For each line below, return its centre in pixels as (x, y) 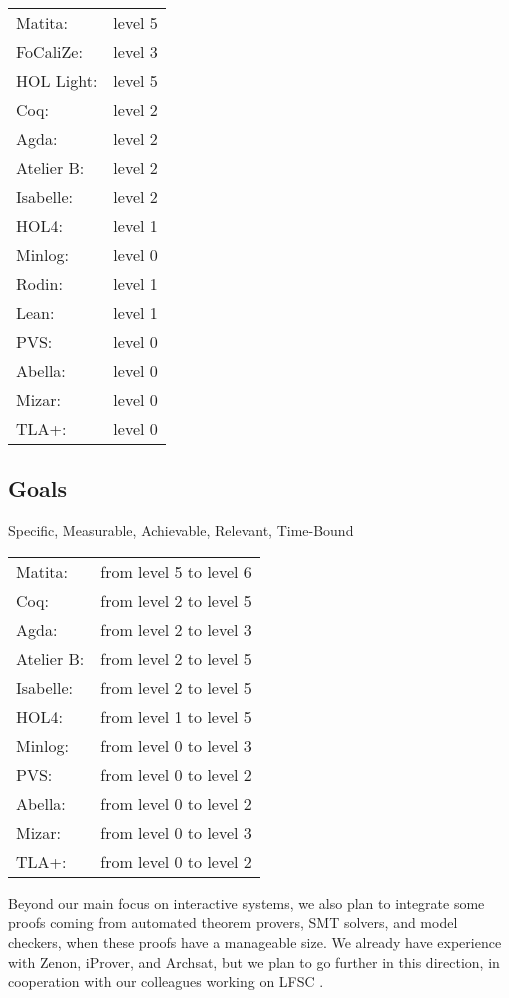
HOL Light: (57, 80)
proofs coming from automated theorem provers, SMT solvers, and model (233, 922)
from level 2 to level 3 (176, 629)
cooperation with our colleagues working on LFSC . (166, 981)
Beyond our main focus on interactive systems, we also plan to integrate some (246, 902)
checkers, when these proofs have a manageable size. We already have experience (255, 941)
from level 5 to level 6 (176, 571)
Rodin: (39, 283)
